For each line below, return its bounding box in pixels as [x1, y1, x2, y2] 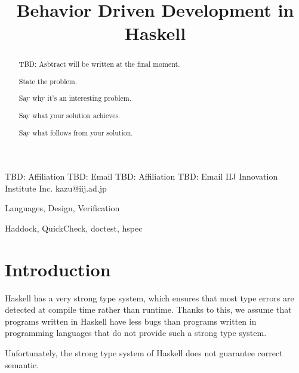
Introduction [5, 257, 111, 281]
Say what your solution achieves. [19, 110, 121, 120]
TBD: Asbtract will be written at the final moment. [19, 59, 180, 69]
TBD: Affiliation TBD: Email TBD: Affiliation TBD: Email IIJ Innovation [5, 170, 278, 183]
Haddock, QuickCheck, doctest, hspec [5, 221, 143, 234]
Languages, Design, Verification [5, 202, 120, 214]
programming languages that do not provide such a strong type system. [5, 326, 267, 339]
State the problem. [19, 76, 77, 86]
